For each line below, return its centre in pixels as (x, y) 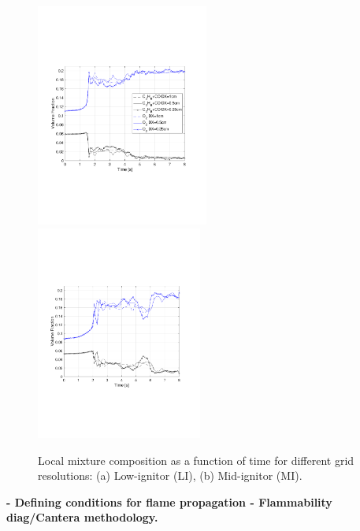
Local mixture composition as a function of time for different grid (196, 460)
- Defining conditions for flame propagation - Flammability (169, 501)
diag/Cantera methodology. (82, 517)
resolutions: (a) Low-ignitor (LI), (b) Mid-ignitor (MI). (170, 475)
